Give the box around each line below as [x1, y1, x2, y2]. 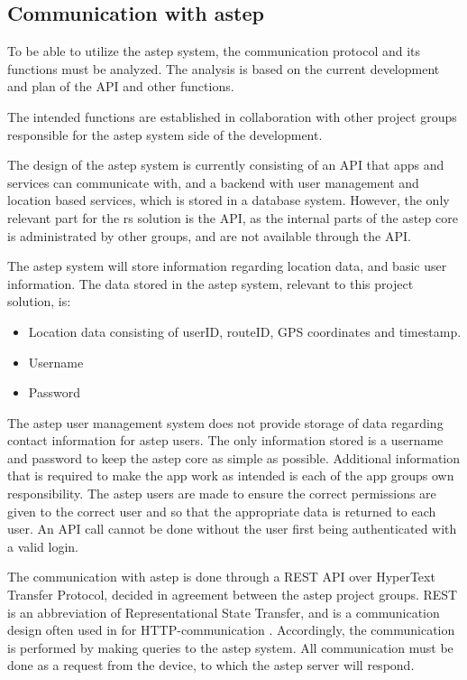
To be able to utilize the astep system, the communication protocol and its [7, 42, 421, 61]
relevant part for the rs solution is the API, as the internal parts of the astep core [7, 208, 458, 227]
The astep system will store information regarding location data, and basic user [7, 256, 447, 275]
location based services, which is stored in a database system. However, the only [7, 191, 450, 210]
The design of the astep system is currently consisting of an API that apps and [7, 155, 444, 174]
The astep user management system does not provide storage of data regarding [7, 413, 444, 432]
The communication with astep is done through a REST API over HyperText [7, 567, 435, 586]
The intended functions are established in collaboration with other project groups [7, 107, 457, 126]
